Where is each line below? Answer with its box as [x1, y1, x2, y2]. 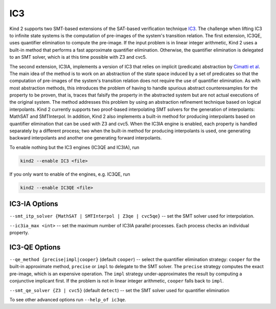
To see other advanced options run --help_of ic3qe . [9, 296, 126, 302]
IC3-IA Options [9, 200, 58, 208]
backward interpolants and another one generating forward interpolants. [9, 135, 162, 141]
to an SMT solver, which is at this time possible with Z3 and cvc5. [9, 54, 147, 60]
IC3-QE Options [9, 243, 61, 251]
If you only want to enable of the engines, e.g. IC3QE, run [9, 171, 130, 177]
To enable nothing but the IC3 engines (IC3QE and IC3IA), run [9, 144, 140, 150]
